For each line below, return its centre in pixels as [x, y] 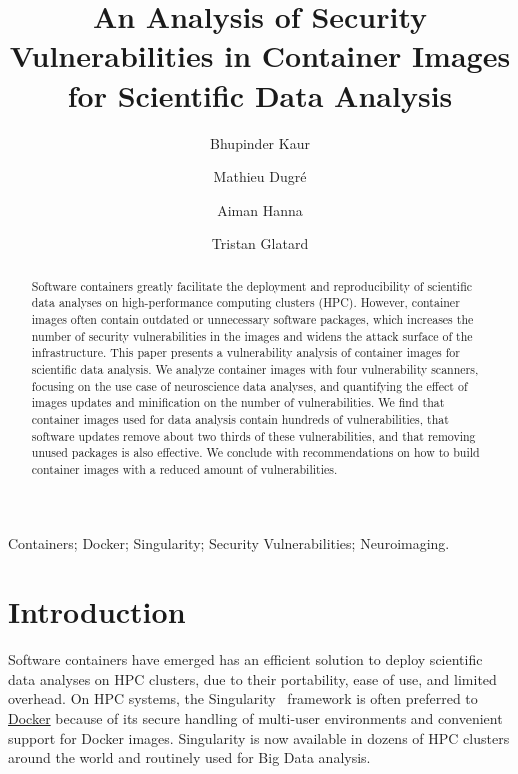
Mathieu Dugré [260, 176]
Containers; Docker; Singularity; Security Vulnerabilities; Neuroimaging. [229, 542]
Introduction [97, 611]
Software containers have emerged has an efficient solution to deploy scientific [245, 659]
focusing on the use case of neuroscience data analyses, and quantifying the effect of [249, 385]
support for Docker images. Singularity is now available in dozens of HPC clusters [259, 737]
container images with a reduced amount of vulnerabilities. [184, 468]
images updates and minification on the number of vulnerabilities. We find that [238, 402]
